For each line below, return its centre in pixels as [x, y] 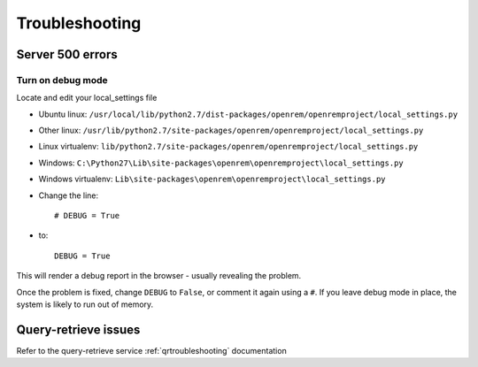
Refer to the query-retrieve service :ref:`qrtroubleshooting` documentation [151, 350]
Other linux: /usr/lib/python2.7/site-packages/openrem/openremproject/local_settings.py [231, 130]
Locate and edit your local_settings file [87, 98]
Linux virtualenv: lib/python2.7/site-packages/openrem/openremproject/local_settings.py [228, 147]
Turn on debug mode [62, 80]
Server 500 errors [67, 54]
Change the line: [69, 195]
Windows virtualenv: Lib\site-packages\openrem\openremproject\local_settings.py [212, 179]
